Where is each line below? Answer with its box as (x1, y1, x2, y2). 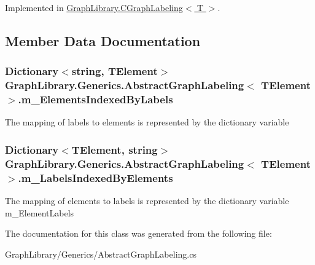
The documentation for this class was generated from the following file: (5, 227, 272, 240)
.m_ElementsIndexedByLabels (18, 92, 173, 107)
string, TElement (71, 63, 158, 79)
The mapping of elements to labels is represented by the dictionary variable (5, 194, 289, 207)
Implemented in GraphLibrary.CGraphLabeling (5, 1, 183, 14)
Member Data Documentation (5, 31, 201, 50)
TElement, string (71, 141, 158, 157)
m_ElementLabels (5, 206, 74, 219)
